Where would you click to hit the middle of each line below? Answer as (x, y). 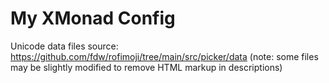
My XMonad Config (93, 18)
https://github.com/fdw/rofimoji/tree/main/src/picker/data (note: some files (164, 56)
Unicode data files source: (64, 46)
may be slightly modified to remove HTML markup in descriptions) (146, 67)
